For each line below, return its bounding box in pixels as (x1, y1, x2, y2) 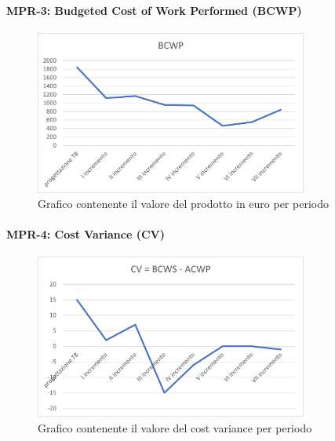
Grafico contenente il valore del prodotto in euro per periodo (38, 195, 329, 212)
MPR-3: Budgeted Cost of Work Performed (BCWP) (6, 2, 302, 18)
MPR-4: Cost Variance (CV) (6, 226, 166, 242)
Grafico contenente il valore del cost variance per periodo (38, 419, 312, 436)
